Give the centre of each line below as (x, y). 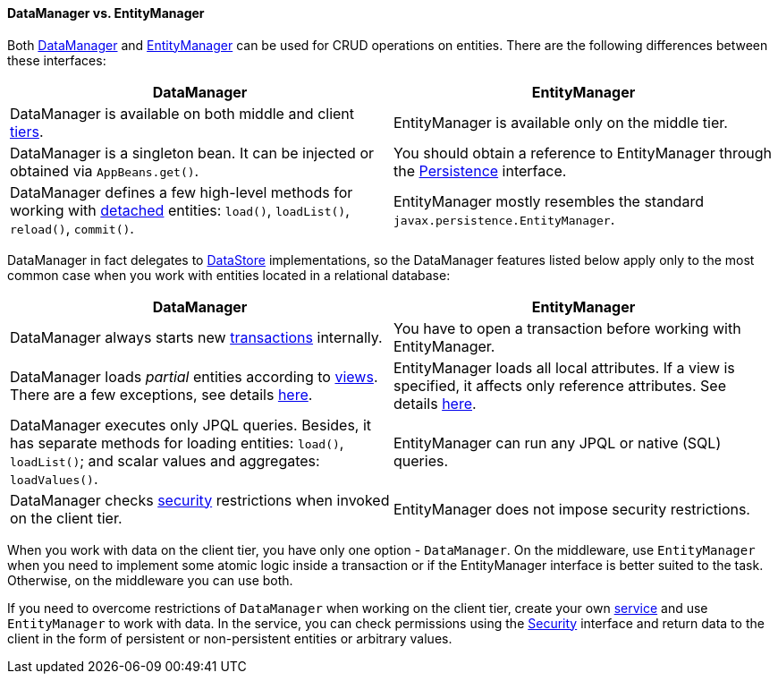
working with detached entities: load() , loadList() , (180, 210)
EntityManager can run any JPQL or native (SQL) (558, 443)
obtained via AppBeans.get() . (105, 170)
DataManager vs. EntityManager (106, 13)
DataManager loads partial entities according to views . (194, 376)
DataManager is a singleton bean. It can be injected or (192, 153)
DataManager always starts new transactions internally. (196, 337)
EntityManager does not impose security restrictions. (572, 509)
